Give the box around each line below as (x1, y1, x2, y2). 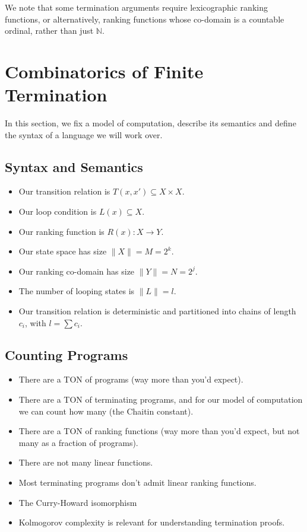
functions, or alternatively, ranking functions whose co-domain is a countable (5, 12, 284, 25)
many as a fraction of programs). (18, 436, 138, 448)
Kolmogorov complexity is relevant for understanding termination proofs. (18, 516, 285, 528)
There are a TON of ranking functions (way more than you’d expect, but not (18, 425, 300, 437)
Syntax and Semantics (5, 157, 143, 176)
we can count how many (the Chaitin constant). (18, 404, 194, 417)
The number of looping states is (18, 285, 135, 297)
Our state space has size (18, 245, 107, 257)
